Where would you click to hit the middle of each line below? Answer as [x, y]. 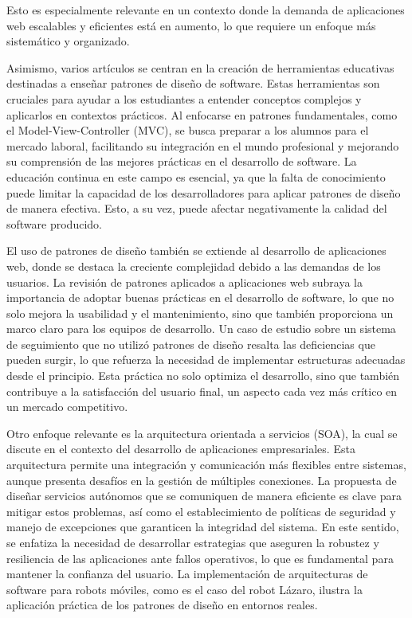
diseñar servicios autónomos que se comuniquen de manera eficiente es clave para [204, 496]
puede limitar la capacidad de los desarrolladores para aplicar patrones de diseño [204, 192]
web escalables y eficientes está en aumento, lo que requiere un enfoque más [191, 25]
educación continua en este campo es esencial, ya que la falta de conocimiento [196, 176]
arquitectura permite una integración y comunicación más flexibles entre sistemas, [206, 465]
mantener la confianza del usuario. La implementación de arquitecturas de [187, 574]
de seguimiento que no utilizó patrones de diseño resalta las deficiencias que [191, 344]
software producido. [54, 223]
